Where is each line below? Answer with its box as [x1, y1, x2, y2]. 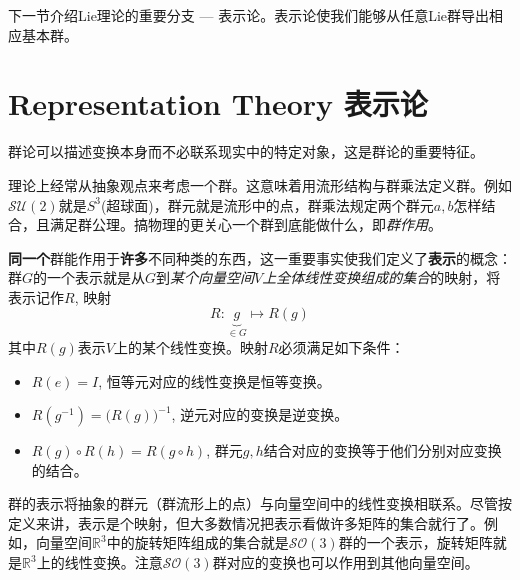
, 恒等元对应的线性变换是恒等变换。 [98, 370, 331, 391]
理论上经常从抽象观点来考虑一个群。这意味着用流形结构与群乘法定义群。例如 [8, 174, 512, 195]
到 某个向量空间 [156, 267, 255, 288]
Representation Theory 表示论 [8, 83, 428, 124]
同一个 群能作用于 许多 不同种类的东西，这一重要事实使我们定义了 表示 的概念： [8, 247, 512, 268]
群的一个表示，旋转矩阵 [338, 532, 493, 553]
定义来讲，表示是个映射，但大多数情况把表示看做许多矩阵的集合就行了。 [8, 512, 484, 533]
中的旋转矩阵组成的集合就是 [106, 532, 289, 553]
